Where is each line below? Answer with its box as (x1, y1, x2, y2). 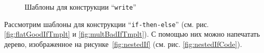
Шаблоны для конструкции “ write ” (25, 2, 136, 12)
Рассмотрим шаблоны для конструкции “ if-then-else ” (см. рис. (4, 18, 209, 29)
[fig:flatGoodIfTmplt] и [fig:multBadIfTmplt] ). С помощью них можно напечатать (4, 29, 260, 39)
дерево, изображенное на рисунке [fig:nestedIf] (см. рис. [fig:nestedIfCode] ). (4, 38, 242, 49)
